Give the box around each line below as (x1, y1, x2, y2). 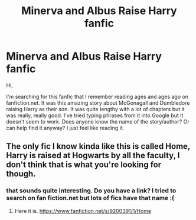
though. (6, 169, 37, 179)
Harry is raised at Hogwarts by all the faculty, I (6, 151, 180, 161)
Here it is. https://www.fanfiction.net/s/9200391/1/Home (14, 207, 152, 214)
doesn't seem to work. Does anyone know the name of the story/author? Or (6, 118, 190, 125)
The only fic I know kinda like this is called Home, (6, 141, 191, 151)
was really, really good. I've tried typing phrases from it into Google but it (6, 112, 184, 119)
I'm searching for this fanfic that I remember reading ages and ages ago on (6, 93, 189, 100)
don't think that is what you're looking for (6, 160, 161, 170)
